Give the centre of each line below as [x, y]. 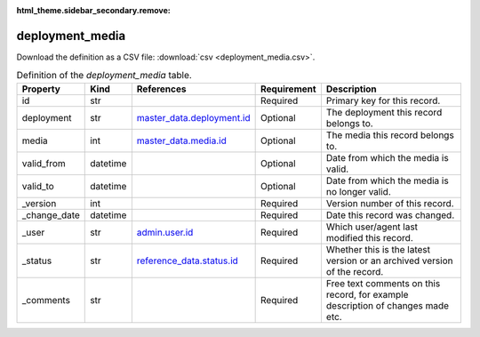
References [161, 89]
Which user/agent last [372, 227]
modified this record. [369, 237]
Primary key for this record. [383, 100]
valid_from [44, 163]
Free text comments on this [383, 283]
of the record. [355, 271]
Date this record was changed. [390, 215]
